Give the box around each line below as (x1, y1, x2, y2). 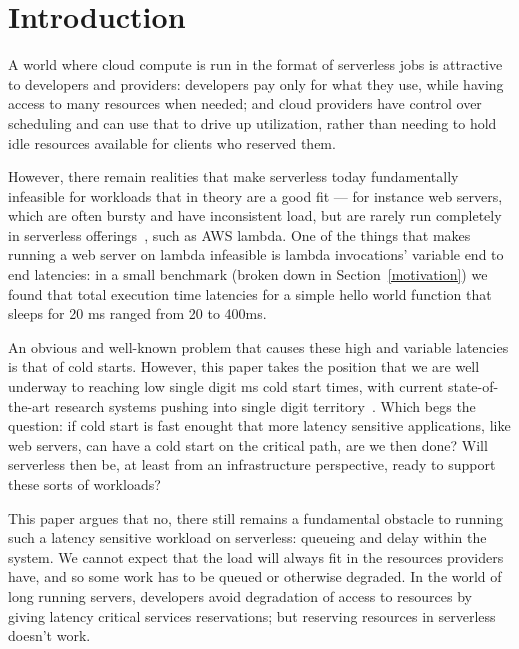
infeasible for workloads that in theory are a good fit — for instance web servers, (8, 185, 503, 206)
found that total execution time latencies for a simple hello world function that (8, 283, 492, 304)
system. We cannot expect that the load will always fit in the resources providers (8, 546, 504, 567)
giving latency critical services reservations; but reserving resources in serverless (8, 605, 496, 626)
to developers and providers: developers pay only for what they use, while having (8, 73, 504, 94)
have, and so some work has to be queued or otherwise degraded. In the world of (8, 566, 502, 587)
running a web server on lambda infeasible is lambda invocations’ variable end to (8, 244, 504, 265)
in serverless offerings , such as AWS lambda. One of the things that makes (8, 224, 471, 245)
